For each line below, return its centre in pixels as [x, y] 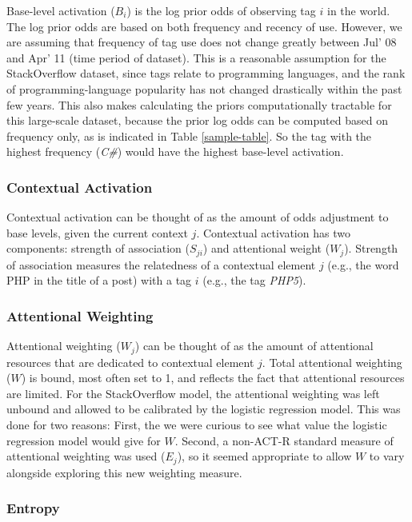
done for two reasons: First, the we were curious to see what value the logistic [197, 425]
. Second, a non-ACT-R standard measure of [284, 440]
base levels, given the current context [97, 232]
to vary [387, 456]
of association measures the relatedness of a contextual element [161, 264]
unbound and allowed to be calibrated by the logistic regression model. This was [204, 409]
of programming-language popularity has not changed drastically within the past [204, 88]
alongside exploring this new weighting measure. [124, 472]
